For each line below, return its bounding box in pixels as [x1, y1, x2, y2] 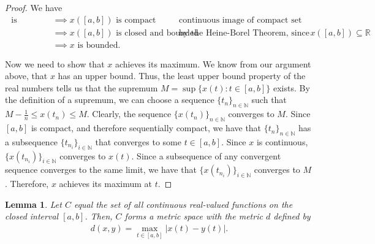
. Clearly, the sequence [86, 107, 172, 120]
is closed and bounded [116, 28, 199, 37]
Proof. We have [5, 1, 63, 13]
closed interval [5, 210, 59, 223]
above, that [5, 69, 48, 82]
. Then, [85, 210, 113, 223]
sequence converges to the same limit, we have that [5, 163, 197, 176]
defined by [273, 210, 311, 223]
